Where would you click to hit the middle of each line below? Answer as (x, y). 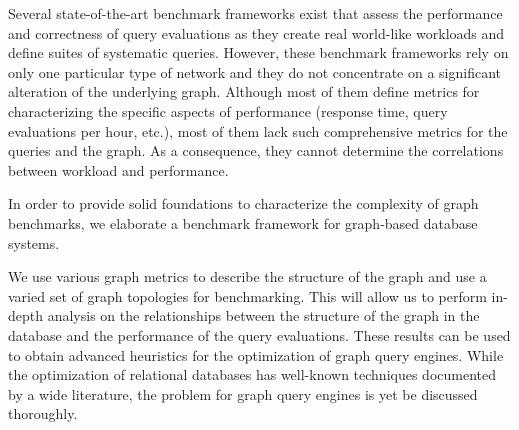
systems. (34, 242)
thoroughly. (43, 413)
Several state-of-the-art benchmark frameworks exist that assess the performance (255, 13)
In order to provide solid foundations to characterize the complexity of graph (243, 203)
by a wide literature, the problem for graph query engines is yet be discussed (243, 393)
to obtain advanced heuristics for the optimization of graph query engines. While (256, 354)
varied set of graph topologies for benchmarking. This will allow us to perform (247, 295)
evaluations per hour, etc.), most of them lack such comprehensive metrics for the (258, 130)
